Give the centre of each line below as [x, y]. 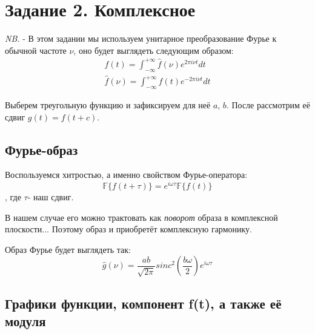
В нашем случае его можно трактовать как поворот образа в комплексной [141, 217]
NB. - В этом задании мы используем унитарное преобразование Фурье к [141, 38]
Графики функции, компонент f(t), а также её [143, 303]
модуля [25, 321]
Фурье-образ [41, 149]
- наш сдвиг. [51, 197]
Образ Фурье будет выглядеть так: [68, 249]
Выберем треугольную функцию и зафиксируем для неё [108, 104]
